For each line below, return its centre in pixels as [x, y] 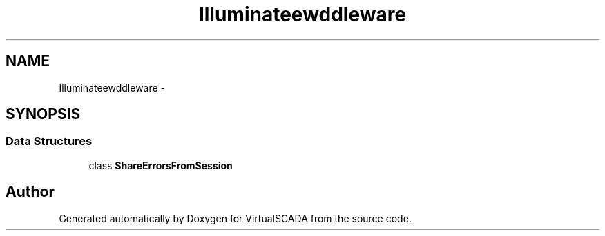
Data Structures [49, 141]
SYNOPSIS [43, 114]
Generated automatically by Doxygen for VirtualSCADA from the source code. [235, 218]
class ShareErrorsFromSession [161, 165]
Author [30, 192]
